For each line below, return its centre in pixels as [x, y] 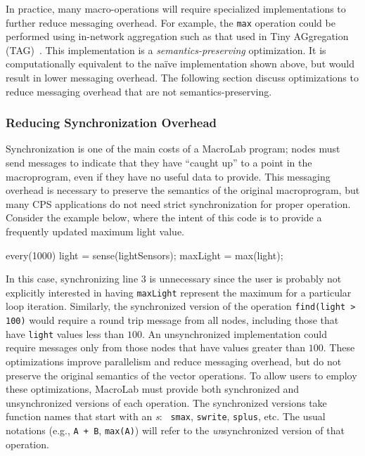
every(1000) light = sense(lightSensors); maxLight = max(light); [145, 255]
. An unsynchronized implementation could [234, 333]
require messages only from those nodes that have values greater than [156, 347]
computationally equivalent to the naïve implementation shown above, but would [180, 64]
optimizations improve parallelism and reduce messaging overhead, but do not [174, 361]
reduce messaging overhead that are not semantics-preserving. [139, 91]
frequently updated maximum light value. [95, 231]
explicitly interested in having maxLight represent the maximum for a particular [179, 292]
